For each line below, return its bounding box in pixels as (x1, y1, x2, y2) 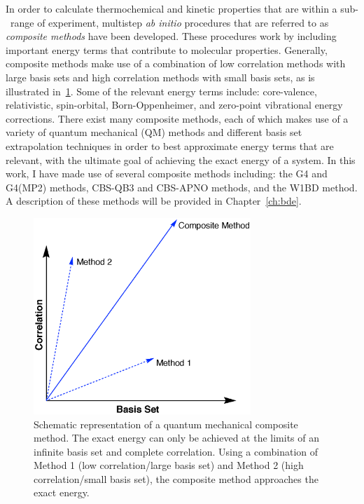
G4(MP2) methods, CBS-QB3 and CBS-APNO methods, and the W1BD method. (6, 179, 358, 194)
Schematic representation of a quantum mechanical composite (34, 416, 298, 431)
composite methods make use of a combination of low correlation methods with (6, 56, 346, 71)
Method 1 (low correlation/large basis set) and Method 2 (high (34, 458, 304, 472)
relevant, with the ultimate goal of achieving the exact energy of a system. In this (6, 152, 356, 167)
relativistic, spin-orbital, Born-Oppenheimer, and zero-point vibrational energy (6, 97, 343, 112)
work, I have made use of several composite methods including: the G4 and (6, 166, 328, 181)
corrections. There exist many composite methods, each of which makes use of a (6, 111, 349, 125)
